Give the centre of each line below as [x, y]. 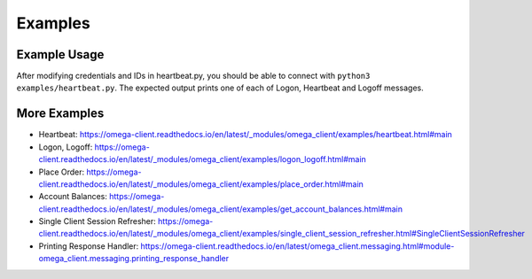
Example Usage [60, 54]
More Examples [60, 114]
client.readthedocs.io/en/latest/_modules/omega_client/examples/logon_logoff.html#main [203, 159]
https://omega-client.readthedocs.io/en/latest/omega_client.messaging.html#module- [297, 246]
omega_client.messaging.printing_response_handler [134, 259]
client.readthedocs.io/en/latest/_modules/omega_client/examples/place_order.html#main [201, 184]
